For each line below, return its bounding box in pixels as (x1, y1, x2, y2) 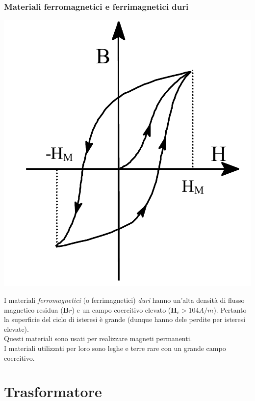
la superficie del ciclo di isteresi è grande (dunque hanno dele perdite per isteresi (4, 314, 246, 324)
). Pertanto (213, 304, 247, 315)
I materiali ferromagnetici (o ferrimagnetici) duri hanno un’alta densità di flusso (4, 295, 245, 305)
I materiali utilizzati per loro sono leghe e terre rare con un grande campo (4, 343, 226, 353)
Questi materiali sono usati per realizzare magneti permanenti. (4, 333, 192, 344)
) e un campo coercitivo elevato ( (72, 304, 171, 315)
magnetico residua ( (4, 304, 63, 315)
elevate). (4, 323, 29, 334)
